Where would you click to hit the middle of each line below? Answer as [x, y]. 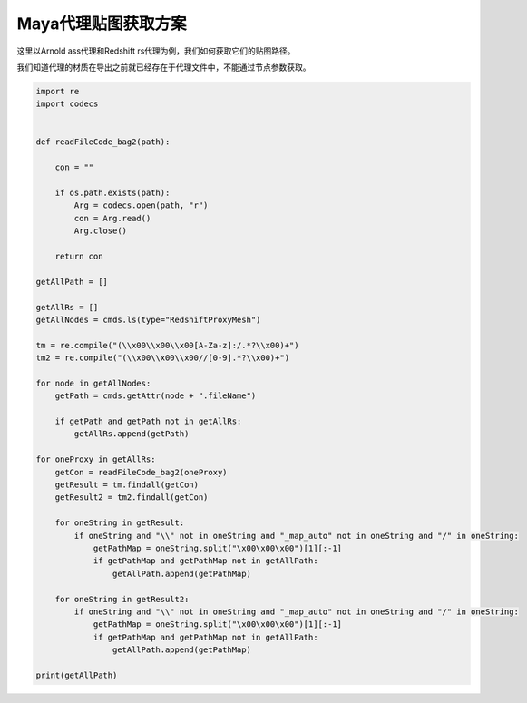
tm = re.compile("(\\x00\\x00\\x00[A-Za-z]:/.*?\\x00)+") [167, 345]
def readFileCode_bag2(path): [103, 142]
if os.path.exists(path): [112, 193]
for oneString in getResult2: [122, 599]
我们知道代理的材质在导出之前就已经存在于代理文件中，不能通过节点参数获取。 [164, 67]
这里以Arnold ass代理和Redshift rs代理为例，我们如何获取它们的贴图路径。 [156, 51]
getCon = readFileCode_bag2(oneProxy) [141, 472]
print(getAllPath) [77, 675]
